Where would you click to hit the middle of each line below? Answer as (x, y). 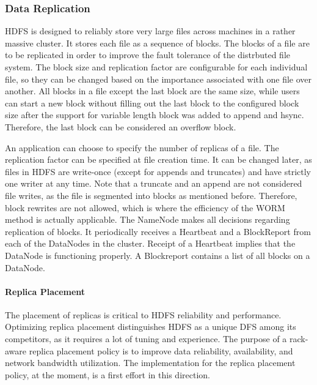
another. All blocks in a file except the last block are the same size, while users (152, 91)
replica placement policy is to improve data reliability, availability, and (161, 350)
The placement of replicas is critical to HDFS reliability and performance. (143, 314)
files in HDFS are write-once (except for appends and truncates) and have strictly (158, 171)
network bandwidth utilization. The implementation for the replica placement (150, 363)
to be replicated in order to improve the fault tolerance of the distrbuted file (148, 55)
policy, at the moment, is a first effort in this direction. (107, 374)
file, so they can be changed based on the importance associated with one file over (158, 79)
